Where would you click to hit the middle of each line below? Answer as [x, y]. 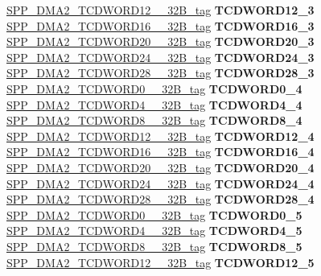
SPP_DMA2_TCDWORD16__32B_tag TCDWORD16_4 [160, 152]
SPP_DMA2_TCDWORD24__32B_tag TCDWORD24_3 [160, 57]
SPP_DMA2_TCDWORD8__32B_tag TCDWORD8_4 [154, 120]
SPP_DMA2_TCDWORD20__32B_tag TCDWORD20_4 [160, 167]
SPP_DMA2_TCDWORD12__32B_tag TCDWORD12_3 [160, 10]
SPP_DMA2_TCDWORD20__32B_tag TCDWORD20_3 [160, 41]
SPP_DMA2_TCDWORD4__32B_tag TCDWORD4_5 [154, 231]
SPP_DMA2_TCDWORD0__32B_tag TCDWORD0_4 [154, 88]
